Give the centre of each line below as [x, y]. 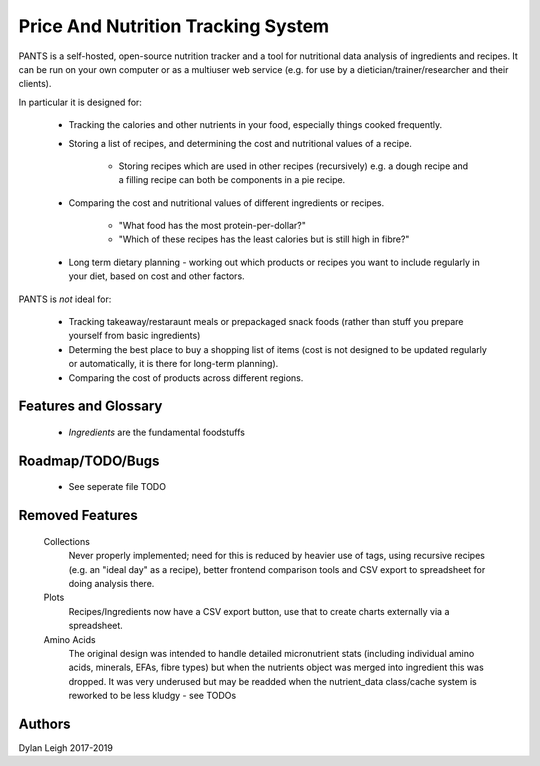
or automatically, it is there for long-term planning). [173, 364]
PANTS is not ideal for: [65, 299]
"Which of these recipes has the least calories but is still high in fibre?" [264, 239]
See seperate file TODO [117, 487]
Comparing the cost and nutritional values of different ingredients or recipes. [226, 202]
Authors [44, 723]
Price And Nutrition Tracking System [174, 26]
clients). [35, 84]
